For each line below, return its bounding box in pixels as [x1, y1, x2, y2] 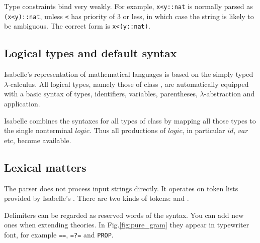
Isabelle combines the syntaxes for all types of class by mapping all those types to [4, 115, 256, 126]
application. [4, 98, 40, 108]
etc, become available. [4, 135, 71, 145]
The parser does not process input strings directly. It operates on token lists [4, 183, 238, 193]
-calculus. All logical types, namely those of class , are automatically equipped [8, 78, 249, 89]
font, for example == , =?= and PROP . [4, 229, 114, 239]
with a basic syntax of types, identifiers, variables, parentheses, [4, 88, 198, 99]
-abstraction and [204, 88, 255, 99]
